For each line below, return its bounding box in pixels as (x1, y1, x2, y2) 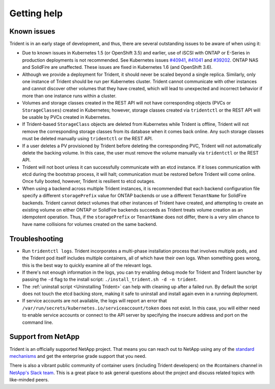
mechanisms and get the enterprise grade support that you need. (9, 353, 147, 359)
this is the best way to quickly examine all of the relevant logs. (22, 262, 152, 268)
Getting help (9, 8, 63, 19)
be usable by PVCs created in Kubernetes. (22, 114, 111, 120)
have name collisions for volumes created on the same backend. (22, 221, 157, 227)
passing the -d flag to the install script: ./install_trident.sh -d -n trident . (22, 276, 198, 282)
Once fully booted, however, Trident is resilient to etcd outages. (22, 178, 155, 185)
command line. (22, 319, 53, 325)
